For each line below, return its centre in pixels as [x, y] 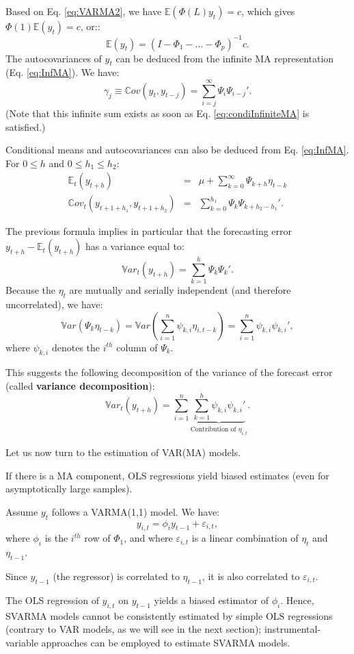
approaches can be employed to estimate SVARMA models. [166, 642]
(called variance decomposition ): [80, 385]
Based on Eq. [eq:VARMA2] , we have [84, 11]
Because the [30, 290]
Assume [22, 511]
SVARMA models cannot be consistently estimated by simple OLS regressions [169, 615]
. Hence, [297, 600]
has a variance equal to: [135, 246]
